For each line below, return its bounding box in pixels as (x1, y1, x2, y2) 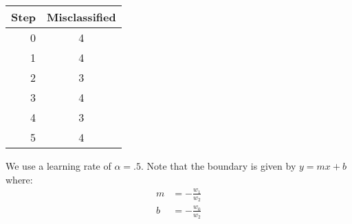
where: (5, 172, 33, 186)
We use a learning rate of (5, 159, 111, 172)
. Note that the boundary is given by (140, 159, 296, 172)
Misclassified (47, 9, 116, 25)
